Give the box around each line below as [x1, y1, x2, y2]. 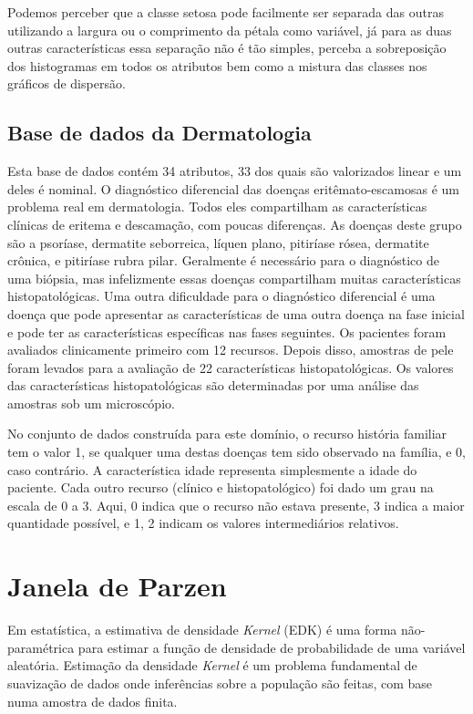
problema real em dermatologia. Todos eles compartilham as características [7, 197, 427, 216]
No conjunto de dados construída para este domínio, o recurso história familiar [7, 424, 447, 443]
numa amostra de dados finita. [7, 691, 178, 710]
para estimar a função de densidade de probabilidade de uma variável [77, 637, 466, 657]
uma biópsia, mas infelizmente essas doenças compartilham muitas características [7, 268, 461, 287]
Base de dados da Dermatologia [7, 119, 312, 147]
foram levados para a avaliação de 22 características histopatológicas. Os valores [7, 357, 454, 377]
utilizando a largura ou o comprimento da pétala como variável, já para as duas [7, 20, 452, 39]
